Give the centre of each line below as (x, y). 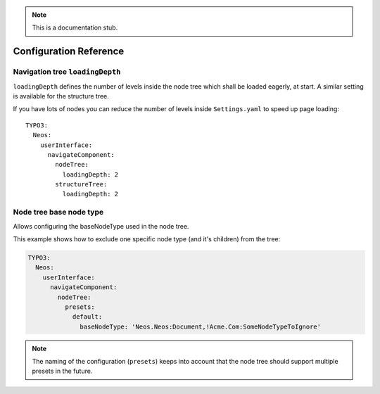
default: (87, 317)
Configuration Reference (69, 52)
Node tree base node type (58, 212)
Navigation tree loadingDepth (67, 72)
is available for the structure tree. (61, 96)
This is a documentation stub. (75, 27)
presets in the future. (62, 371)
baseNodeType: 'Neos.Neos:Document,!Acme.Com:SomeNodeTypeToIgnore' (201, 326)
